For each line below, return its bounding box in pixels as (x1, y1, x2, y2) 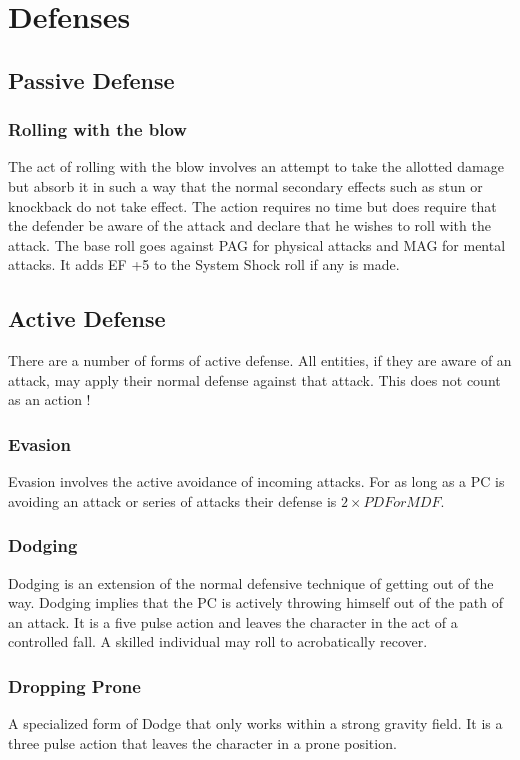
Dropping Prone (8, 673, 141, 698)
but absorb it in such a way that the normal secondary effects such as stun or (8, 175, 483, 196)
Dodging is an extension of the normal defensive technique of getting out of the (8, 572, 494, 593)
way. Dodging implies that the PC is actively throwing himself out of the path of (8, 592, 503, 613)
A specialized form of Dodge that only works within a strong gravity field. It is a (8, 713, 503, 734)
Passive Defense (8, 64, 175, 95)
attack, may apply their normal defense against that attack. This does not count (8, 369, 501, 390)
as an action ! (8, 389, 91, 410)
